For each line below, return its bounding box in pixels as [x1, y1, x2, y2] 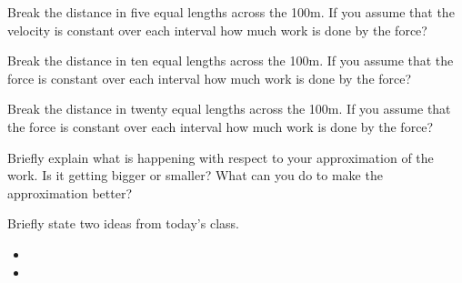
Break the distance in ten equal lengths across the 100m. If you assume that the [7, 51, 454, 70]
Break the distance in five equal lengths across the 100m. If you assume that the [7, 3, 455, 21]
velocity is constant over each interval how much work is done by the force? [7, 20, 427, 39]
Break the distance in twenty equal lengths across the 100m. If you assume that [7, 99, 451, 118]
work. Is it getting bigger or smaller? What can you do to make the [7, 166, 383, 185]
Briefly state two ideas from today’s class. [7, 214, 239, 233]
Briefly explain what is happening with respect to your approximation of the [7, 147, 434, 167]
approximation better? [7, 183, 132, 202]
